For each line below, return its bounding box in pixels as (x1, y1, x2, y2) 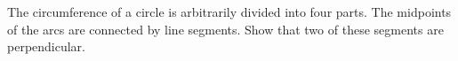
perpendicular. (7, 37, 86, 56)
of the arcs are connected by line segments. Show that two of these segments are (7, 19, 444, 38)
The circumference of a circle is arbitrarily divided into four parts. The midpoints (7, 3, 452, 20)
